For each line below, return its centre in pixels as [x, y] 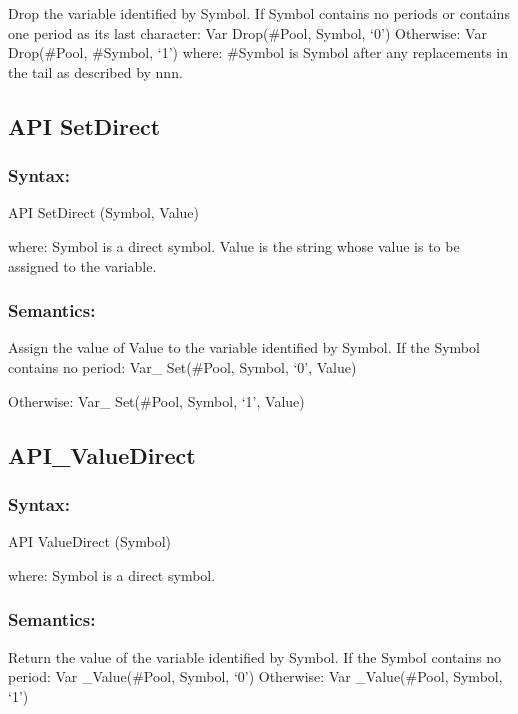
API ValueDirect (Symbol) [90, 541]
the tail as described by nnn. [95, 71]
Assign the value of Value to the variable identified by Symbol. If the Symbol [244, 347]
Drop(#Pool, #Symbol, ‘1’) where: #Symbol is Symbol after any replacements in [258, 52]
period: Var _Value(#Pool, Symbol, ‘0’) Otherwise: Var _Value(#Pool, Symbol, [255, 676]
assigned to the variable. [82, 265]
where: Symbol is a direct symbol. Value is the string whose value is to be [234, 245]
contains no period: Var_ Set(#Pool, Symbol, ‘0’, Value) [182, 366]
